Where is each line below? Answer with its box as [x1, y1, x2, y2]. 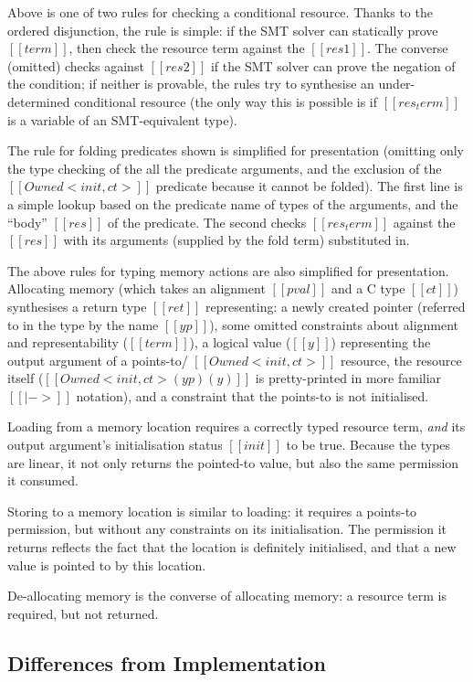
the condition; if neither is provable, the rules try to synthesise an [7, 74, 374, 93]
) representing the [331, 333, 431, 352]
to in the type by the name [7, 314, 159, 334]
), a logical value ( [189, 333, 291, 352]
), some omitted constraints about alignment [209, 314, 459, 334]
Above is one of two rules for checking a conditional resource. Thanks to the [7, 3, 433, 21]
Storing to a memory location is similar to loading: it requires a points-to [7, 501, 417, 520]
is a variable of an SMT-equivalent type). [7, 110, 237, 129]
